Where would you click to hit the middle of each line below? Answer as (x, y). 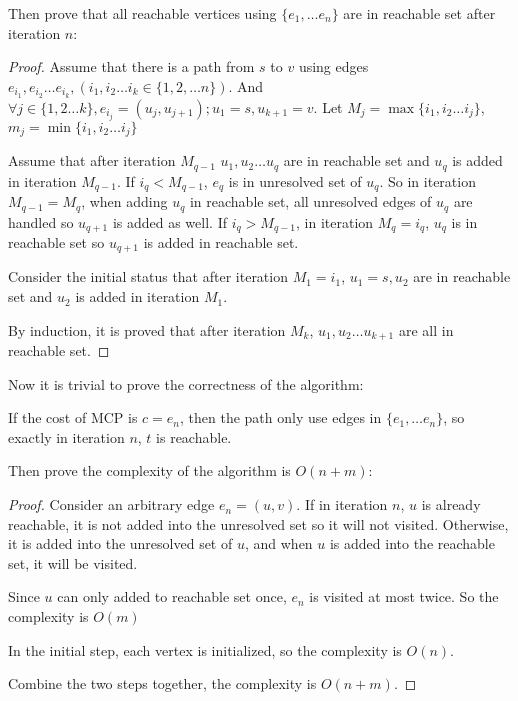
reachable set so (56, 242)
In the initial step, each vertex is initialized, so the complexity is (205, 649)
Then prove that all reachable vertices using (142, 13)
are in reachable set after (419, 13)
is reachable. (194, 436)
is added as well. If (169, 221)
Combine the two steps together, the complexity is (162, 683)
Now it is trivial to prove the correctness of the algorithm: (186, 383)
